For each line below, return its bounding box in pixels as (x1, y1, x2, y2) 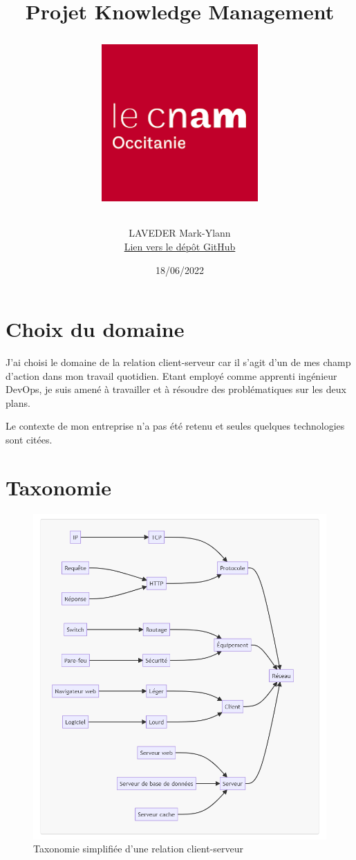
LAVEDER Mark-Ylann (129, 226, 231, 240)
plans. (6, 395, 30, 410)
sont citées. (6, 432, 53, 447)
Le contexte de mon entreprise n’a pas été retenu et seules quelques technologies (6, 419, 345, 433)
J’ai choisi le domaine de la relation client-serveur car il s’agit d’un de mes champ (6, 355, 351, 369)
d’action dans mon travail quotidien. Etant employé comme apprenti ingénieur (6, 368, 337, 383)
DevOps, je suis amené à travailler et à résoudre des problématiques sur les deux (6, 382, 346, 396)
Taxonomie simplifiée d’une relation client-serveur (33, 841, 243, 856)
